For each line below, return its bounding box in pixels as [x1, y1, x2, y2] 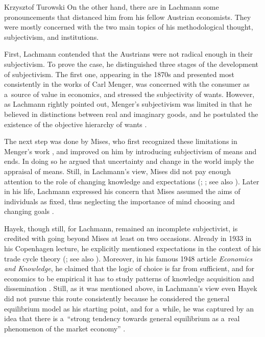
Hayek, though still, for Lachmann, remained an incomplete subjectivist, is [4, 223, 238, 233]
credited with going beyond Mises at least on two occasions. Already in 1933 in [4, 233, 252, 244]
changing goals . [4, 206, 54, 216]
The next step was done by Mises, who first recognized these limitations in [4, 136, 237, 147]
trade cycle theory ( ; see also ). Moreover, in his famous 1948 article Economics [4, 253, 253, 263]
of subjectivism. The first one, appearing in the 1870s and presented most [4, 68, 234, 79]
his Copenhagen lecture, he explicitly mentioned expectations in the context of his [4, 243, 261, 254]
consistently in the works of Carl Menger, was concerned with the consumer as [4, 79, 250, 89]
